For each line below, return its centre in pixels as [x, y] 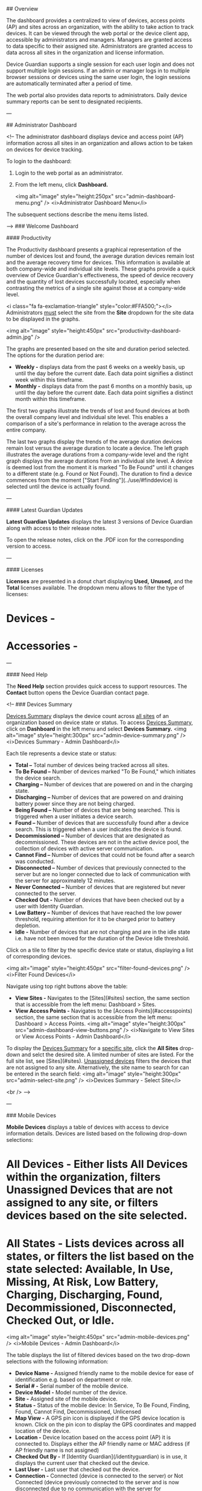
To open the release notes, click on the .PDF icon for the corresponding [95, 540]
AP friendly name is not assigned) [57, 1450]
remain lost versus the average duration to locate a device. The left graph [97, 448]
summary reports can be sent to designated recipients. [74, 101]
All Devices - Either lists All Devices [97, 1164]
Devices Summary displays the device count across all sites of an [88, 716]
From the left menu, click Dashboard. [62, 184]
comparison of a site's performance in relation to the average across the [96, 423]
